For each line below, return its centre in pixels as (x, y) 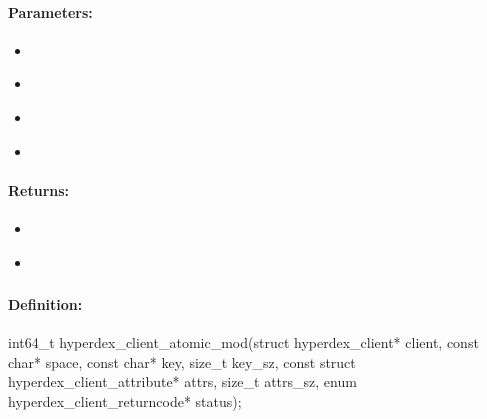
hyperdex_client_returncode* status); (125, 401)
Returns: (39, 189)
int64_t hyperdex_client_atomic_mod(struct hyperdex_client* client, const (243, 342)
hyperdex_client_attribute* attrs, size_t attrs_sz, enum (182, 381)
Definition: (45, 304)
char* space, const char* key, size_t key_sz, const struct (182, 361)
